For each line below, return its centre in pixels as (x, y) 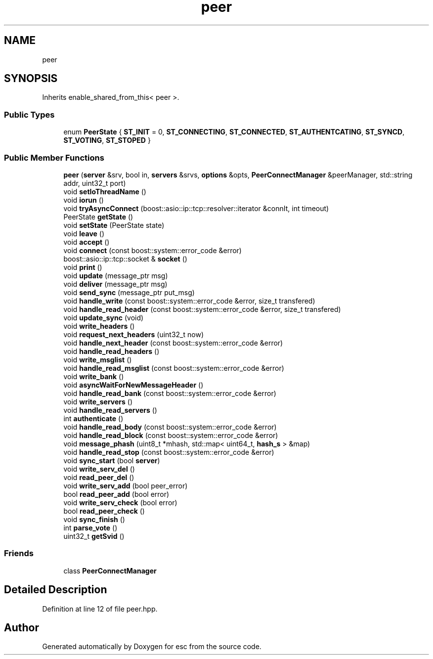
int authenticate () (93, 418)
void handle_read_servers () (110, 410)
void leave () (84, 233)
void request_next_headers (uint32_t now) (133, 334)
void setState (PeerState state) (114, 225)
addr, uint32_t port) (95, 183)
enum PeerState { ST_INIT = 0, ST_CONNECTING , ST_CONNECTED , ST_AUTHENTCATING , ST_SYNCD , (234, 132)
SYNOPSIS (31, 79)
